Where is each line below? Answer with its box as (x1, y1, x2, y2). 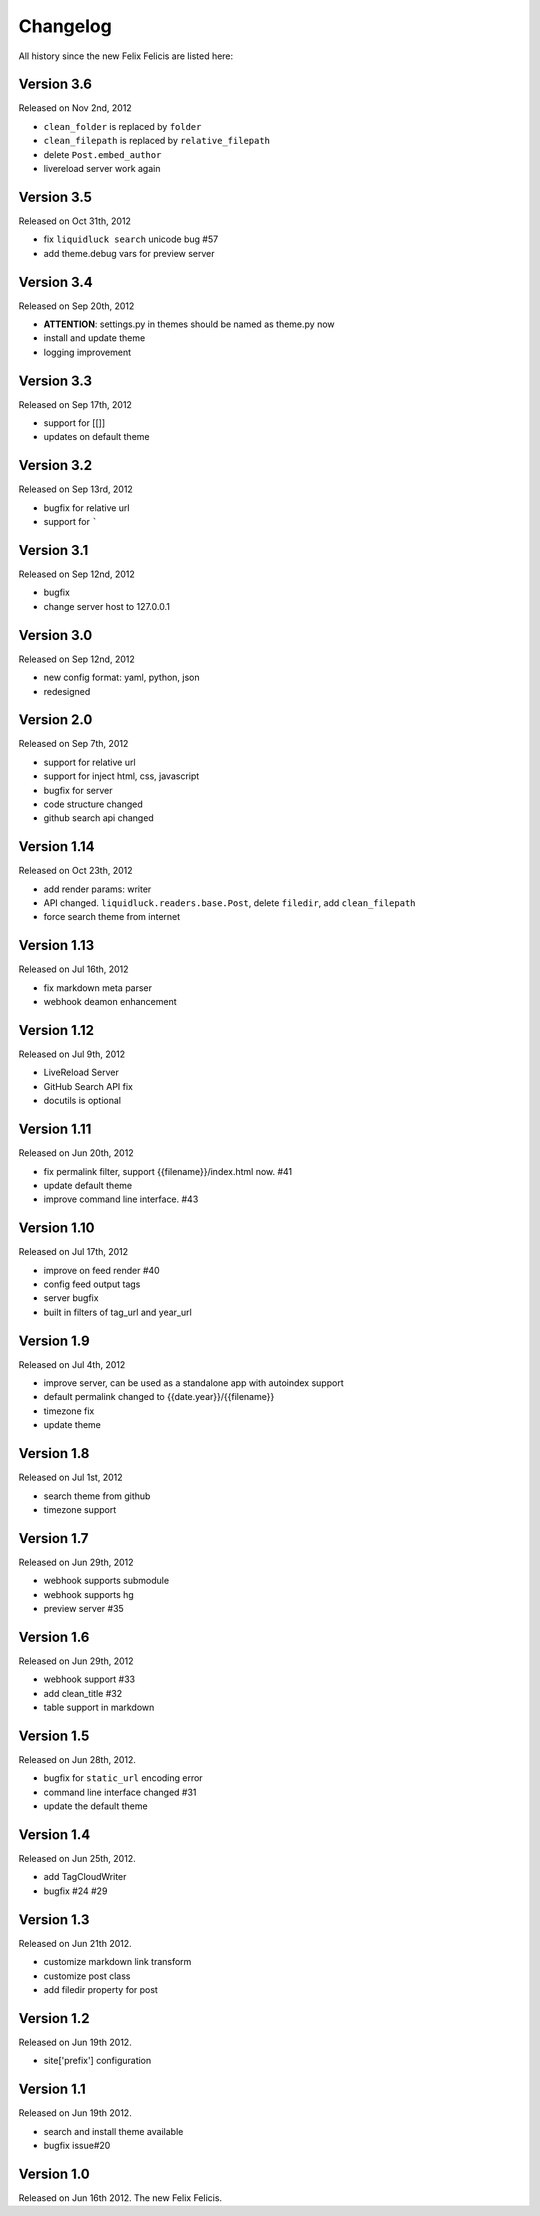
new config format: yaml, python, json (43, 671, 200, 684)
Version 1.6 (18, 1628, 90, 1645)
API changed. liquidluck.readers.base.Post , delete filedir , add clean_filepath (43, 897, 416, 909)
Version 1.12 (18, 1021, 95, 1039)
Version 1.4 (18, 1826, 91, 1843)
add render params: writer (43, 883, 152, 895)
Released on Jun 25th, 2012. (18, 1853, 136, 1865)
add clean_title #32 (43, 1687, 123, 1699)
